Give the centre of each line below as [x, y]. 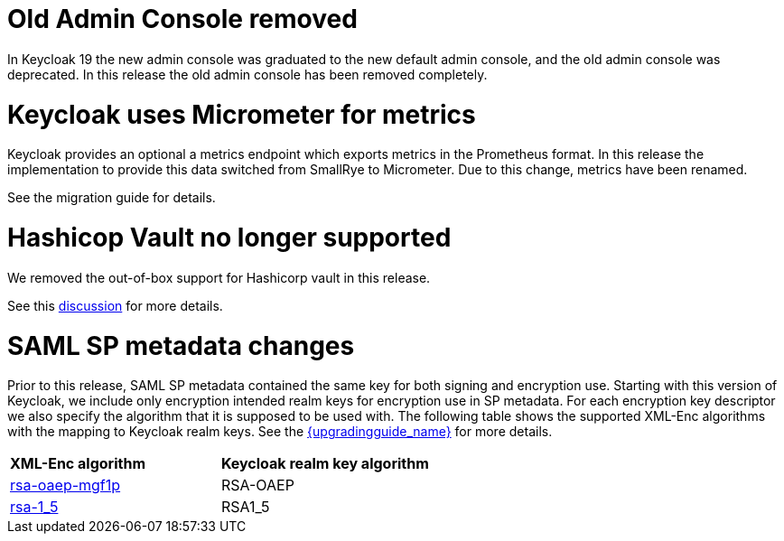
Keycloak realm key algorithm [325, 464]
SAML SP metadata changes [181, 345]
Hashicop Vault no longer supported [229, 238]
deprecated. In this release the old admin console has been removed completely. [247, 74]
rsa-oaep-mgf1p [65, 485]
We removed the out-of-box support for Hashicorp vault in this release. [219, 277]
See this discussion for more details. [115, 305]
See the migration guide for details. [112, 198]
